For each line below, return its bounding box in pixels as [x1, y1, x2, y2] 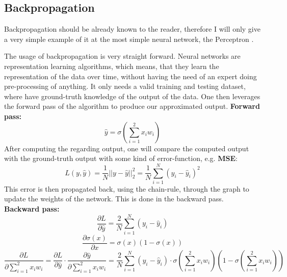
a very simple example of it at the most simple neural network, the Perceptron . [4, 33, 254, 44]
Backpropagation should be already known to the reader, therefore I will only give [4, 24, 260, 34]
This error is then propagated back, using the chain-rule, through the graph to [4, 183, 249, 194]
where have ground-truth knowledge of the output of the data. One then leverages [4, 90, 260, 101]
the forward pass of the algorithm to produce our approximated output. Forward [4, 101, 260, 111]
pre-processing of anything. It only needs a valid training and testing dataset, [4, 81, 246, 91]
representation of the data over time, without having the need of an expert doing [4, 71, 257, 81]
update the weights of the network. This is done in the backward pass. [4, 193, 224, 204]
